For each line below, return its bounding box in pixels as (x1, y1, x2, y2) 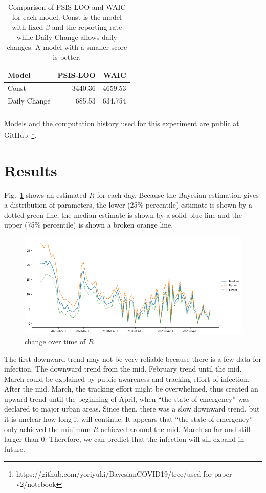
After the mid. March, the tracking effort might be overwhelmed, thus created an (4, 383, 258, 394)
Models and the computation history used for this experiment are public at (4, 117, 239, 128)
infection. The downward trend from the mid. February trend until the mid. (4, 363, 242, 374)
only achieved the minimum (4, 423, 91, 434)
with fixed (12, 22, 43, 32)
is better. (53, 51, 81, 62)
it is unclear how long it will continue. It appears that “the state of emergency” (4, 414, 253, 424)
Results (4, 159, 57, 180)
